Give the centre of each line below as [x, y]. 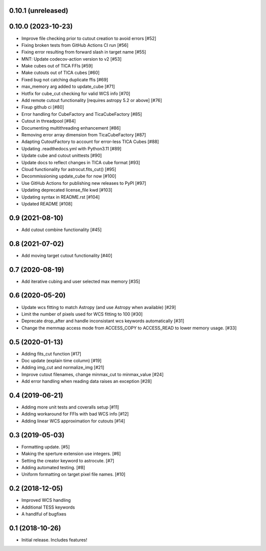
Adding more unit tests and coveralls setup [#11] [70, 407]
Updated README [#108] [47, 204]
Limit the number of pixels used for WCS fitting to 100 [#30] [82, 314]
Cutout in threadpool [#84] [49, 121]
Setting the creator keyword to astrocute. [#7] [68, 460]
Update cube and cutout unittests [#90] [62, 156]
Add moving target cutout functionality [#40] [67, 255]
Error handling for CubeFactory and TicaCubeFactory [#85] [82, 114]
